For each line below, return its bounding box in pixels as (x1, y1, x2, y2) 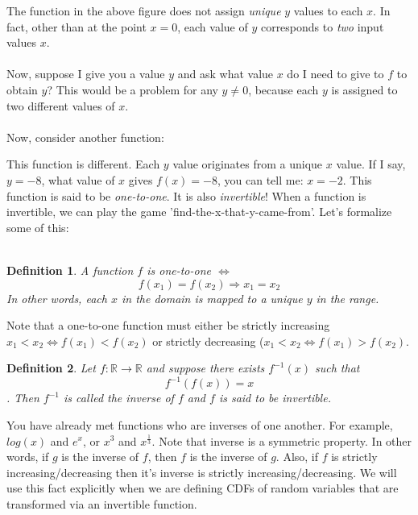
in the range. (316, 289, 379, 306)
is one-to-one (147, 261, 211, 278)
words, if (6, 448, 49, 465)
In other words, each (6, 289, 107, 306)
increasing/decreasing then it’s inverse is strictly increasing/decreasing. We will (6, 463, 397, 480)
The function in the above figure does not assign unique (6, 2, 281, 19)
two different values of (6, 97, 115, 114)
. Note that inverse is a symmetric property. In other (151, 432, 412, 449)
